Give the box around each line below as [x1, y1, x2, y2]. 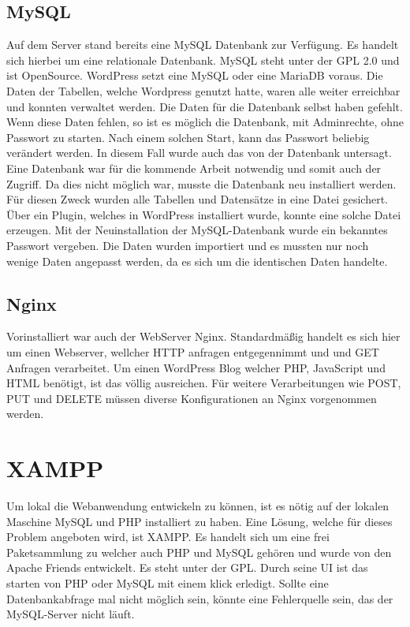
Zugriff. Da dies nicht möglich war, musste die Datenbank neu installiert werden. [6, 175, 397, 192]
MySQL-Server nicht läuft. [6, 606, 135, 622]
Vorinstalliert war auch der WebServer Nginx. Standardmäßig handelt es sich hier [6, 328, 401, 345]
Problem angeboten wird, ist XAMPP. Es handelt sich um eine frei [6, 528, 330, 545]
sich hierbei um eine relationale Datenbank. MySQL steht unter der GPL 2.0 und [6, 51, 400, 68]
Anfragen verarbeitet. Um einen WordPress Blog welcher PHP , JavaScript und [6, 359, 386, 375]
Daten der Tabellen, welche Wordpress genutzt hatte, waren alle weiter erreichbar [6, 82, 401, 99]
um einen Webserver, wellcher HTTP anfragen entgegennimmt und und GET [6, 343, 379, 360]
